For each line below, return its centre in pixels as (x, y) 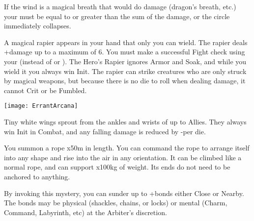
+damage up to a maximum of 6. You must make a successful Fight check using (125, 52)
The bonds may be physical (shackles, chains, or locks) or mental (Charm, (116, 203)
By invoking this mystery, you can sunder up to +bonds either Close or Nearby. (124, 193)
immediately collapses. (38, 26)
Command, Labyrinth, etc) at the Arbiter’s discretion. (85, 212)
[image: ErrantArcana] (41, 106)
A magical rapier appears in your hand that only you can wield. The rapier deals (126, 42)
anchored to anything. (37, 176)
